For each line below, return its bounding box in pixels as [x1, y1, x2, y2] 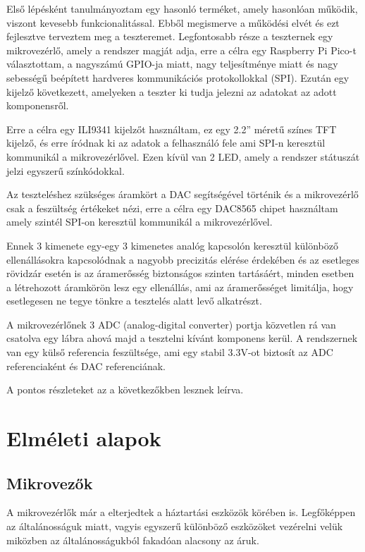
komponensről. [6, 98, 69, 113]
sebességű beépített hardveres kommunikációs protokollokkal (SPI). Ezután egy [6, 70, 349, 85]
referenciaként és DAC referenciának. [6, 358, 166, 373]
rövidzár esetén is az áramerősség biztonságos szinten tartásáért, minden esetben [6, 266, 354, 281]
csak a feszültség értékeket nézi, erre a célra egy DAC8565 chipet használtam [6, 200, 338, 215]
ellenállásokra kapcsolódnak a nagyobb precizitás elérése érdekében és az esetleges [6, 252, 359, 266]
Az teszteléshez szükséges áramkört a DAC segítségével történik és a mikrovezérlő [6, 187, 359, 202]
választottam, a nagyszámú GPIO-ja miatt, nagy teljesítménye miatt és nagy [6, 56, 338, 71]
